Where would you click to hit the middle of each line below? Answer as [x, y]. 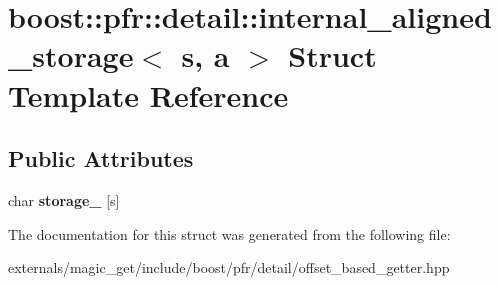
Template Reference [148, 94]
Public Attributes [101, 158]
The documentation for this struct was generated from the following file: [229, 233]
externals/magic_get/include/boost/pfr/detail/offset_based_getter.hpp [229, 267]
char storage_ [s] [64, 199]
